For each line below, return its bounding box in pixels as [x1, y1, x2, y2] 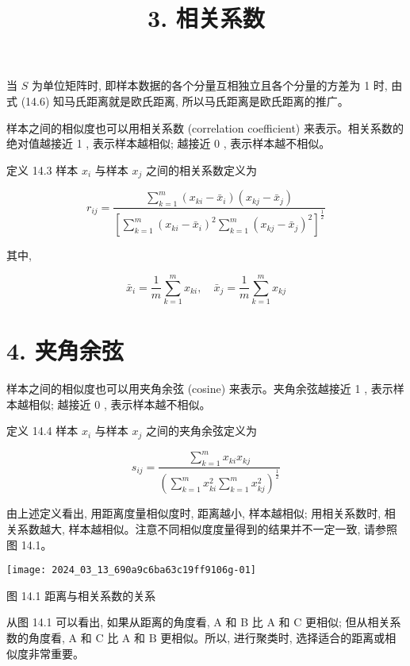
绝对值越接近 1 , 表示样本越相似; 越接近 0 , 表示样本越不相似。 [6, 135, 331, 152]
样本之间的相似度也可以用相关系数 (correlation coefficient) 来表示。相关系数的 [6, 119, 404, 136]
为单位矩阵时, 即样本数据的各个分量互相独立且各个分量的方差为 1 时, [31, 77, 388, 94]
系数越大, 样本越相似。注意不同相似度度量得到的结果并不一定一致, [17, 521, 361, 537]
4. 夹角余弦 [6, 334, 124, 367]
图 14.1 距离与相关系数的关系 [6, 587, 156, 603]
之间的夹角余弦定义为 [145, 422, 257, 439]
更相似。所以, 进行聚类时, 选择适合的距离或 [160, 629, 385, 646]
